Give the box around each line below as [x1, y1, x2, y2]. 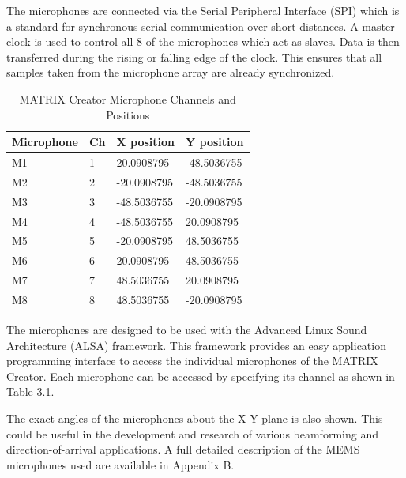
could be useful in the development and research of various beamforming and [6, 425, 378, 442]
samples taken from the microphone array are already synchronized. [6, 64, 335, 81]
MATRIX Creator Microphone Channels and [19, 90, 236, 107]
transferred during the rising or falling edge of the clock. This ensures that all [6, 48, 382, 65]
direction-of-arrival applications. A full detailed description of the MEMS [6, 441, 360, 457]
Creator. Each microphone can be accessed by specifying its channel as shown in [6, 367, 395, 384]
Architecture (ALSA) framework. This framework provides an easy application [6, 337, 386, 353]
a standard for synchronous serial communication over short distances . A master [6, 17, 395, 34]
